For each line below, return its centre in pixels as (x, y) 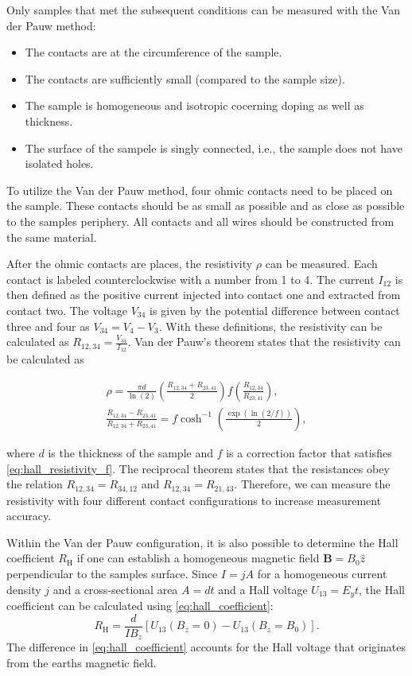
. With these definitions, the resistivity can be (270, 326)
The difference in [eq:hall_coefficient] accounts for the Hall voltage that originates (206, 647)
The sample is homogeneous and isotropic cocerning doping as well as (194, 105)
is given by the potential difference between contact (275, 310)
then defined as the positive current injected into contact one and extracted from (204, 295)
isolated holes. (59, 163)
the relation (35, 484)
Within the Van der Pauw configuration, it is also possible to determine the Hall (202, 542)
